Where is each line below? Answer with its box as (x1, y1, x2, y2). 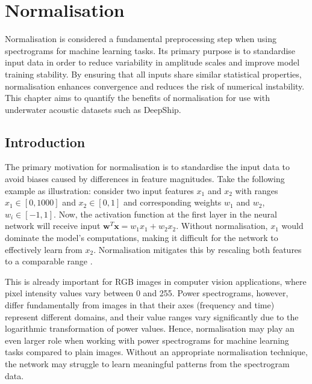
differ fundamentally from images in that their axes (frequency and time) (5, 299, 275, 311)
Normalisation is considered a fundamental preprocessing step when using (5, 32, 277, 45)
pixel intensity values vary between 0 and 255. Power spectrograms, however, (5, 287, 289, 299)
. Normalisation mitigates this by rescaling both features (93, 243, 302, 255)
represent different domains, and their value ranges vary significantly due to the (5, 310, 299, 323)
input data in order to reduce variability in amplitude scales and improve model (5, 56, 300, 69)
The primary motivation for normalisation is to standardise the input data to (5, 160, 290, 173)
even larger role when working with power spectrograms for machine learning (5, 334, 289, 346)
